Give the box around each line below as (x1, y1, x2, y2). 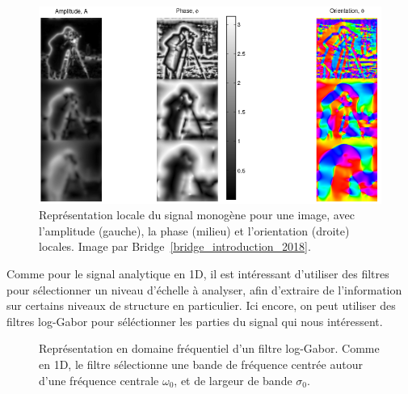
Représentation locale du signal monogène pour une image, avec (39, 206, 355, 223)
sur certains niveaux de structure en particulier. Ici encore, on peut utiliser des (6, 297, 396, 314)
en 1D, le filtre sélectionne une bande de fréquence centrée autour (39, 356, 363, 373)
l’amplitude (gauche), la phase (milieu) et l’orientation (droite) (39, 222, 350, 239)
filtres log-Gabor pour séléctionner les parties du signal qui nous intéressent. (6, 312, 383, 329)
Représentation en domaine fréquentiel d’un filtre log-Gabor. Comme (39, 340, 380, 357)
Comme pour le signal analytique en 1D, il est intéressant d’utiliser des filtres (6, 265, 389, 282)
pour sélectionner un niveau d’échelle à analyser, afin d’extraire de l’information (6, 281, 402, 298)
